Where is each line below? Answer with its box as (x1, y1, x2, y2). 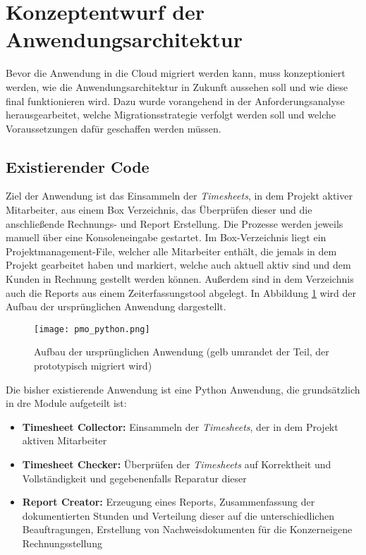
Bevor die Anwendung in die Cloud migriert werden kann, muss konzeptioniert (6, 66, 346, 80)
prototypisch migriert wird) (34, 358, 152, 373)
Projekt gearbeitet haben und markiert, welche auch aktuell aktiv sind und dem (6, 257, 351, 272)
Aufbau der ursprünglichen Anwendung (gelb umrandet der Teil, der (34, 344, 329, 359)
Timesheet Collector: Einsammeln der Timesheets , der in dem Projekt (22, 419, 338, 434)
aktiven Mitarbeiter (22, 433, 107, 448)
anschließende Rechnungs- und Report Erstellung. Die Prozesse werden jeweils (6, 216, 343, 231)
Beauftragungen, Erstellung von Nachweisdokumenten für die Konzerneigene (22, 522, 353, 537)
